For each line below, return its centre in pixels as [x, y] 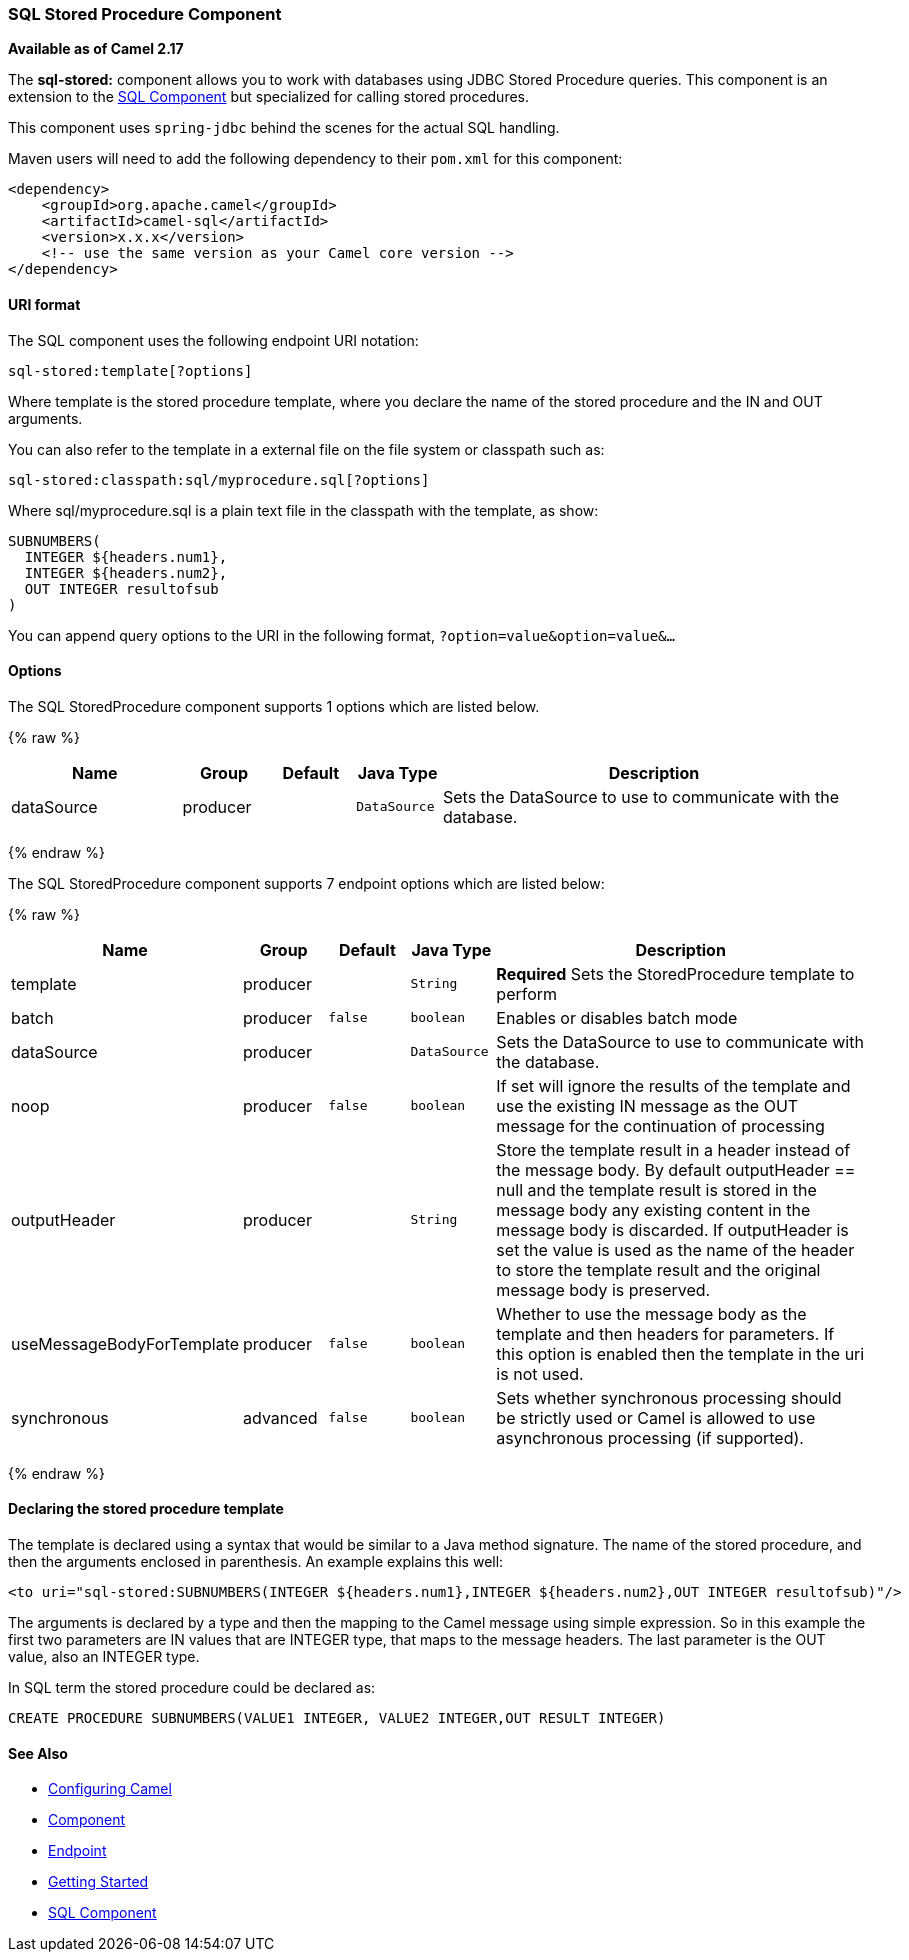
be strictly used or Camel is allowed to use [656, 1417]
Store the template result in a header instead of [673, 1149]
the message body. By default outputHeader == [676, 1169]
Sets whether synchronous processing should [669, 1397]
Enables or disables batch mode [617, 1017]
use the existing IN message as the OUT [647, 1105]
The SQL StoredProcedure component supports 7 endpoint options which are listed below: [306, 883]
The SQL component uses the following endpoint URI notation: [213, 340]
